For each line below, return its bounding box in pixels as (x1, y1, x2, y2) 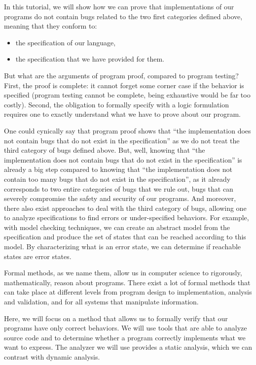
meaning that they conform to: (4, 21, 97, 31)
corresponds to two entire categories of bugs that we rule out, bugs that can (4, 183, 233, 194)
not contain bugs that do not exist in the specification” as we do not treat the (4, 135, 240, 145)
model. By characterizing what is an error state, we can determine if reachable (4, 241, 241, 252)
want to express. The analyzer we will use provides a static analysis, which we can (4, 342, 253, 352)
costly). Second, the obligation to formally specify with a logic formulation (4, 99, 229, 109)
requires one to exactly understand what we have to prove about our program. (4, 109, 241, 119)
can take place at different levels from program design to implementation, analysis (4, 287, 252, 297)
